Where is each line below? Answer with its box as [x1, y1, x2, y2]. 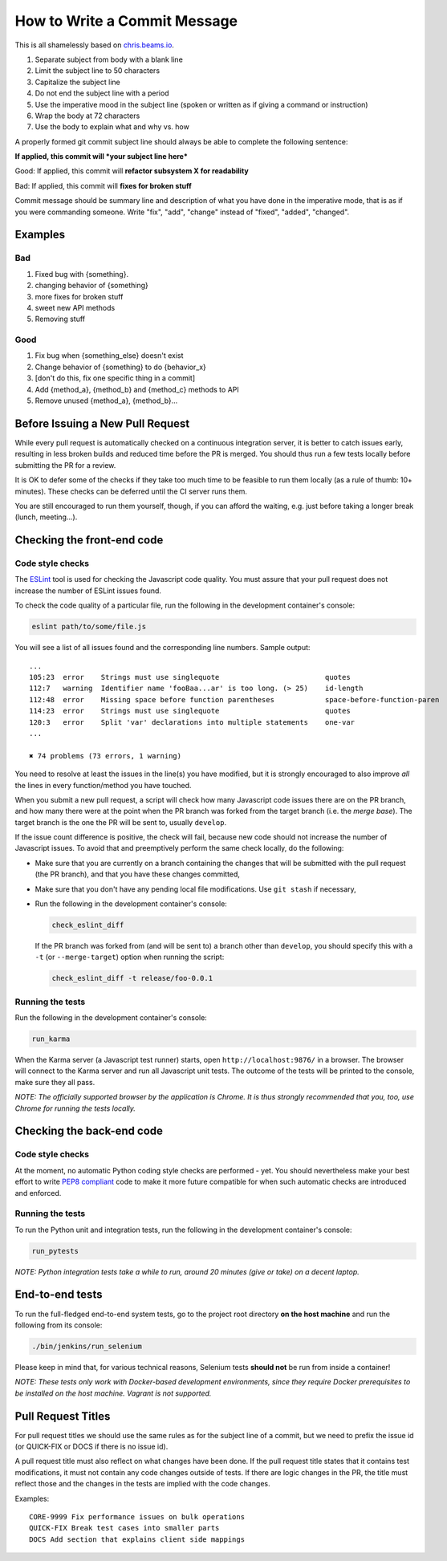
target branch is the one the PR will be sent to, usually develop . [14, 817, 227, 827]
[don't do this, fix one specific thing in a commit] [35, 373, 196, 383]
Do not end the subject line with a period [35, 88, 169, 98]
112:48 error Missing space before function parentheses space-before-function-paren [29, 695, 440, 704]
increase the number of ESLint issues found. [14, 586, 162, 596]
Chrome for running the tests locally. [14, 1104, 136, 1113]
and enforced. [14, 1188, 62, 1197]
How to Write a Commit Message [14, 12, 238, 30]
